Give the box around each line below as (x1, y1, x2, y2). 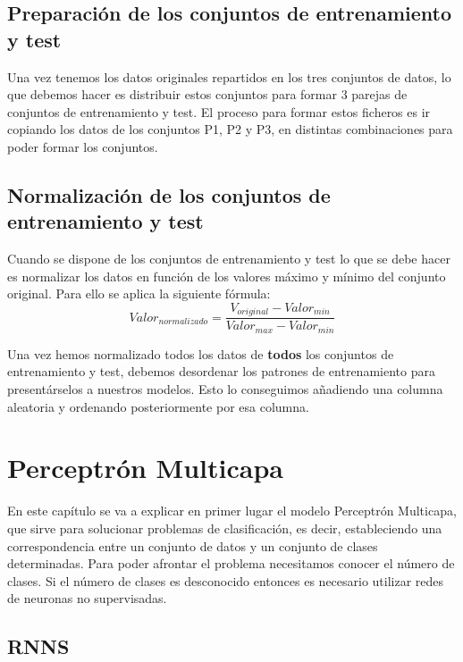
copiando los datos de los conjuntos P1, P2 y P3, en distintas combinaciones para (7, 120, 453, 138)
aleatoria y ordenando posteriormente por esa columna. (7, 397, 309, 415)
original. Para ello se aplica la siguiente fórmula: (7, 284, 271, 303)
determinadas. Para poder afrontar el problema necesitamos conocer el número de (7, 554, 455, 573)
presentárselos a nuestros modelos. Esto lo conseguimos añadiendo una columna (7, 380, 443, 398)
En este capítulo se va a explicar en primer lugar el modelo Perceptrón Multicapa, (7, 501, 457, 520)
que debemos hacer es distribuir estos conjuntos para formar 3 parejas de (7, 85, 408, 104)
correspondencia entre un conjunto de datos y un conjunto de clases (7, 536, 378, 555)
